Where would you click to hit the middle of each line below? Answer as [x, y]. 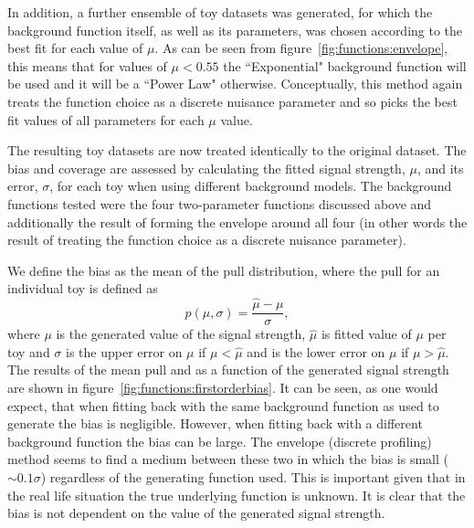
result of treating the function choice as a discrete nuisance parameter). [207, 240]
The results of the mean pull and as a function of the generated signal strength [228, 370]
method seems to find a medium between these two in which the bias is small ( [228, 459]
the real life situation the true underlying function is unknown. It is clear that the [237, 495]
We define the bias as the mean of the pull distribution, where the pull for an [224, 270]
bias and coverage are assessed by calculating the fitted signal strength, [206, 168]
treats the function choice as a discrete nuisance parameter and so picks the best [232, 101]
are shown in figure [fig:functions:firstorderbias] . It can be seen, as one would [223, 387]
